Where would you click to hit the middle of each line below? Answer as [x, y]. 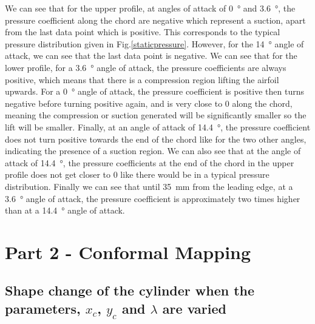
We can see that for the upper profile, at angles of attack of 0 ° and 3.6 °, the [150, 8]
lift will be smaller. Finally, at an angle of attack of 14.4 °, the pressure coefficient [158, 127]
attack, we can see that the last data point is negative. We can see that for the [151, 56]
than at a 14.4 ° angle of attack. [65, 210]
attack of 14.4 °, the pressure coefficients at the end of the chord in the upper [150, 162]
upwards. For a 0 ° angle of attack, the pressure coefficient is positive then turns [154, 91]
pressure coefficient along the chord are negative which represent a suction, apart [155, 20]
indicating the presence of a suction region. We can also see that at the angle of [153, 151]
